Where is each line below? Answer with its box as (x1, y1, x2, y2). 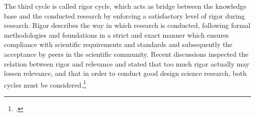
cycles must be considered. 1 (4, 78, 86, 90)
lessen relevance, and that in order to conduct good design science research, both (4, 68, 247, 78)
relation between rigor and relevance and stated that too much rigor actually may (4, 58, 250, 69)
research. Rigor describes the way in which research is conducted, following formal (4, 20, 251, 30)
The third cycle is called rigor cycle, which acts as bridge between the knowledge (4, 1, 247, 11)
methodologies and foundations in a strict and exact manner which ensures (4, 29, 229, 40)
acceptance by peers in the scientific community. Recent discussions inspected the (4, 48, 249, 59)
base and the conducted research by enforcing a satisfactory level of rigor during (4, 10, 245, 21)
